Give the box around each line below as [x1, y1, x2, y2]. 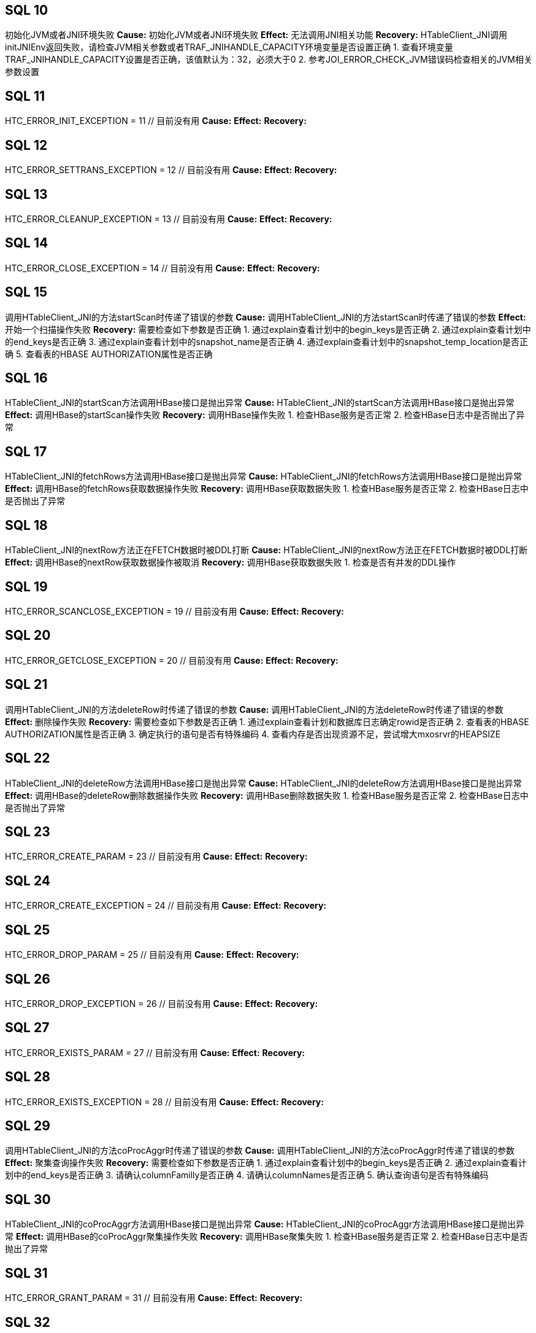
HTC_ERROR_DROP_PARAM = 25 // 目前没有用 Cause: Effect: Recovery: [5, 949, 299, 960]
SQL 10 [5, 2, 48, 18]
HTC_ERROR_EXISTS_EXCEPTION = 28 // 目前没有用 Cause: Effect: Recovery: [5, 1096, 324, 1107]
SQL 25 [5, 922, 50, 938]
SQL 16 [5, 370, 48, 386]
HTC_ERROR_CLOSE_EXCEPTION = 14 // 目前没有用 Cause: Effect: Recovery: [5, 262, 320, 273]
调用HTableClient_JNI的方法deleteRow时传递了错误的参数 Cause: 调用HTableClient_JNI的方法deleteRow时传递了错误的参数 [5, 704, 503, 715]
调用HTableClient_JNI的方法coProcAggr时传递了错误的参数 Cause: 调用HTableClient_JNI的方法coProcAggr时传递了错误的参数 [5, 1145, 515, 1156]
